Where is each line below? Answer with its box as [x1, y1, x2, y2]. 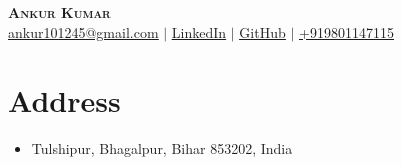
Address [8, 80, 121, 121]
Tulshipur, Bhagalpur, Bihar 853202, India [31, 138, 293, 159]
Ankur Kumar [8, 2, 111, 22]
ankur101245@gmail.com [8, 21, 159, 42]
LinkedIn [171, 21, 227, 42]
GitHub [239, 21, 286, 42]
